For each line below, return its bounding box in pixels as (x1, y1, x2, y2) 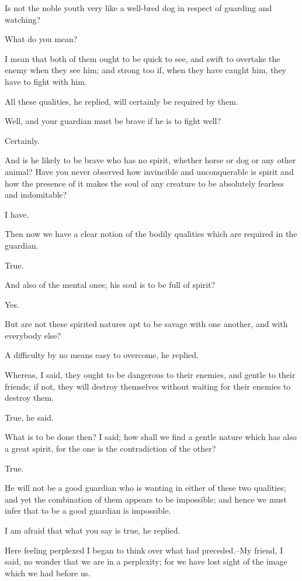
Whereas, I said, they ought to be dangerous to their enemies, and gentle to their (5, 369, 296, 381)
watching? (5, 13, 41, 25)
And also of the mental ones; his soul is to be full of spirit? (5, 279, 216, 291)
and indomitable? (5, 188, 67, 201)
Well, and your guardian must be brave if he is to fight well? (5, 115, 221, 127)
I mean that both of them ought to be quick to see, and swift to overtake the (5, 52, 280, 64)
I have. (5, 208, 29, 220)
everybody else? (5, 329, 61, 341)
